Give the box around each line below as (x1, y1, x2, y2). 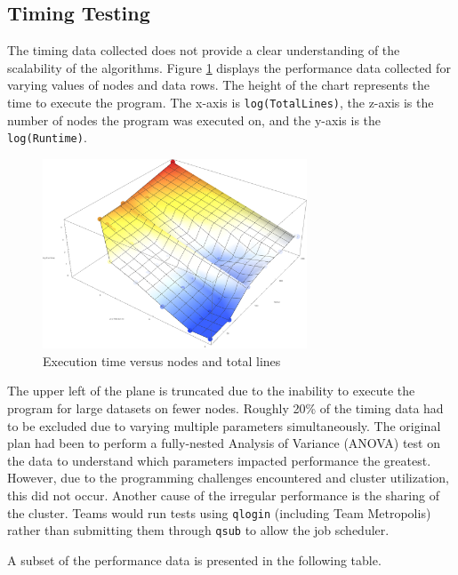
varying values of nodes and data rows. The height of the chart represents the (7, 76, 430, 94)
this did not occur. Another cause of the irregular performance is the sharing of (7, 485, 439, 504)
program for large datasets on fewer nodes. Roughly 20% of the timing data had (7, 398, 444, 417)
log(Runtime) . (7, 128, 87, 147)
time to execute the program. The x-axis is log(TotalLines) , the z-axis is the (7, 92, 434, 111)
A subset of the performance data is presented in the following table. (7, 550, 382, 569)
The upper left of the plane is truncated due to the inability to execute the (7, 381, 415, 400)
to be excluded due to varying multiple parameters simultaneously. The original (7, 416, 441, 435)
